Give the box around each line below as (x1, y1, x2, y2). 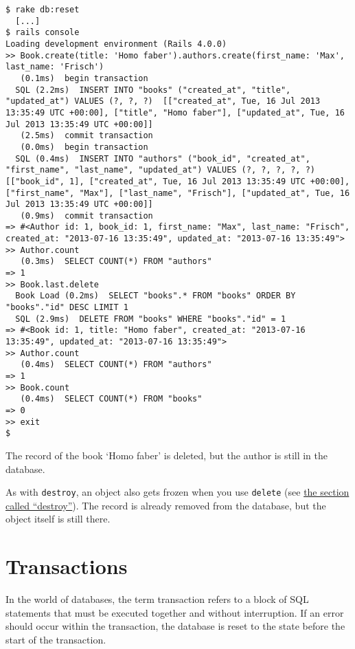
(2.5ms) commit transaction (20, 131, 153, 141)
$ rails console (5, 27, 80, 38)
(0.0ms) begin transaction (20, 142, 148, 152)
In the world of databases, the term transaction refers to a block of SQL (5, 592, 309, 606)
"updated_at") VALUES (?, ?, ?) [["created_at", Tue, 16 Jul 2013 (5, 96, 321, 107)
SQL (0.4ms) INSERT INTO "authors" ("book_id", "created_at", (15, 153, 310, 164)
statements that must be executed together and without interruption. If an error (5, 605, 344, 619)
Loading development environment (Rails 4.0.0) (5, 38, 227, 49)
